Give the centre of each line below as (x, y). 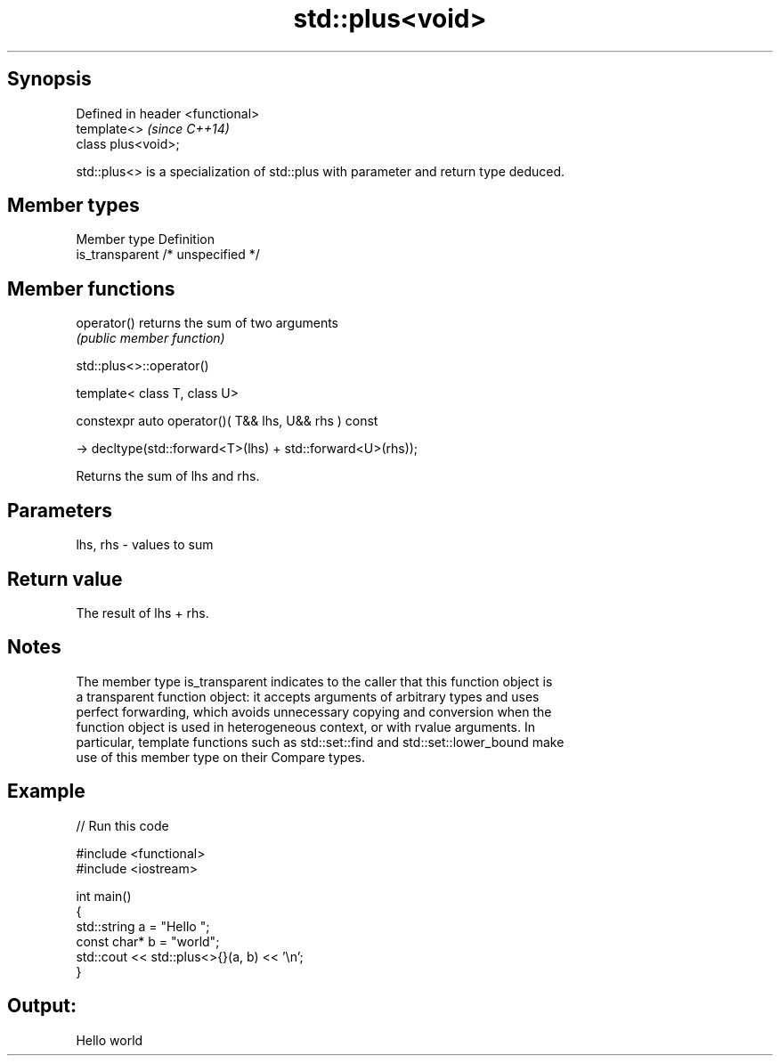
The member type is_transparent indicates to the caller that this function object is (314, 681)
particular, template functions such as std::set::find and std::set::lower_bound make (320, 742)
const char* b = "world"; (148, 941)
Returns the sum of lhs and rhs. (168, 476)
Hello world (110, 1040)
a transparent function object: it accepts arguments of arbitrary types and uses (308, 696)
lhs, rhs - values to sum (145, 545)
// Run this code (122, 825)
